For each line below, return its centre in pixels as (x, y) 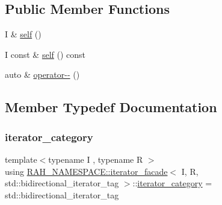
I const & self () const (45, 54)
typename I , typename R (96, 159)
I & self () (23, 34)
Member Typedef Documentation (111, 107)
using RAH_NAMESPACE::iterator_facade (86, 171)
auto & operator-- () (42, 74)
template (21, 159)
